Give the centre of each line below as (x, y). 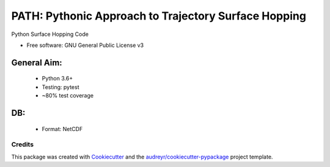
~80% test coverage (68, 96)
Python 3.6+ (57, 79)
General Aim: (37, 62)
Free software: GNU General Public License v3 (85, 45)
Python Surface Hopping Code (50, 34)
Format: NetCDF (62, 129)
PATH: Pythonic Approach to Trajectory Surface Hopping (159, 16)
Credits (22, 144)
